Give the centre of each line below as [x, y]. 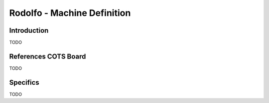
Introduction [29, 30]
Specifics [24, 82]
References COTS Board [48, 56]
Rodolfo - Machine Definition [70, 13]
